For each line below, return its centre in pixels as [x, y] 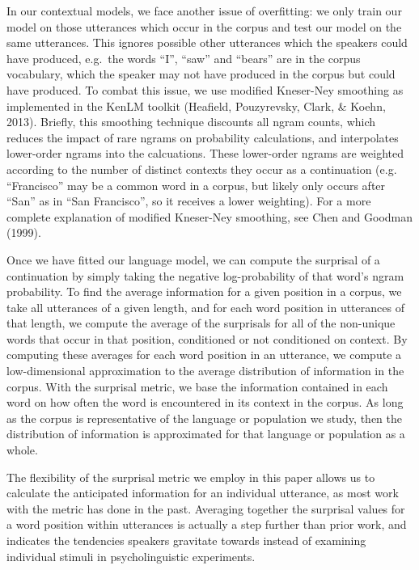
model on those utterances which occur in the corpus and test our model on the [204, 26]
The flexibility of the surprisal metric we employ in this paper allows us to [191, 477]
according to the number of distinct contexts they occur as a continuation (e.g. [202, 169]
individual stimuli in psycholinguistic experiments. [131, 556]
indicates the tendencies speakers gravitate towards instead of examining [186, 540]
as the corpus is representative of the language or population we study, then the [204, 418]
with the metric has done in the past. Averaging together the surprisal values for [206, 508]
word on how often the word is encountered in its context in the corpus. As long [205, 402]
